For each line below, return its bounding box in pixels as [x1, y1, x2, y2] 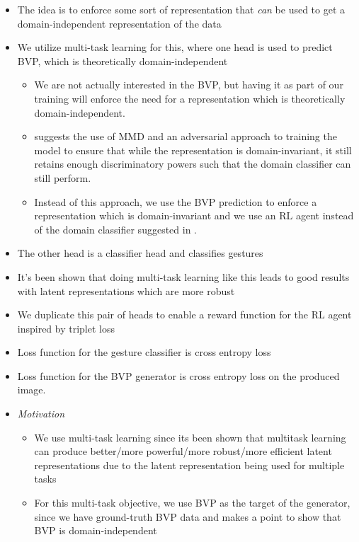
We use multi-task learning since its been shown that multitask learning [34, 429, 346, 444]
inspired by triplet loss [17, 321, 115, 335]
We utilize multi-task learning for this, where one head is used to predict [17, 40, 333, 54]
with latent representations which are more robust [17, 283, 235, 298]
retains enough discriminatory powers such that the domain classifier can [34, 156, 351, 171]
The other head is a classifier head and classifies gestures [17, 246, 263, 260]
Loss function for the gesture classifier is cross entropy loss [17, 345, 271, 359]
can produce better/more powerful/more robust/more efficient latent [34, 444, 332, 459]
